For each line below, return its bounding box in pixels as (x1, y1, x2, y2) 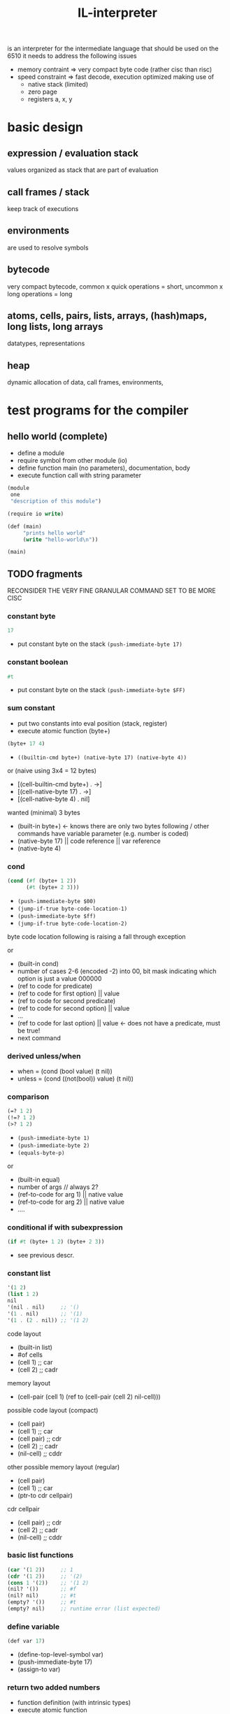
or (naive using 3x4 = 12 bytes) (7, 766, 96, 775)
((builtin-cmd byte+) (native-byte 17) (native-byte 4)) (17, 754, 187, 761)
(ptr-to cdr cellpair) (17, 1491, 73, 1499)
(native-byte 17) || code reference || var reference (17, 837, 161, 845)
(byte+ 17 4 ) (7, 740, 45, 747)
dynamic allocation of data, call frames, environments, (7, 378, 164, 387)
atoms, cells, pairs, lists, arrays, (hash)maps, (7, 310, 208, 322)
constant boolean (7, 657, 69, 667)
